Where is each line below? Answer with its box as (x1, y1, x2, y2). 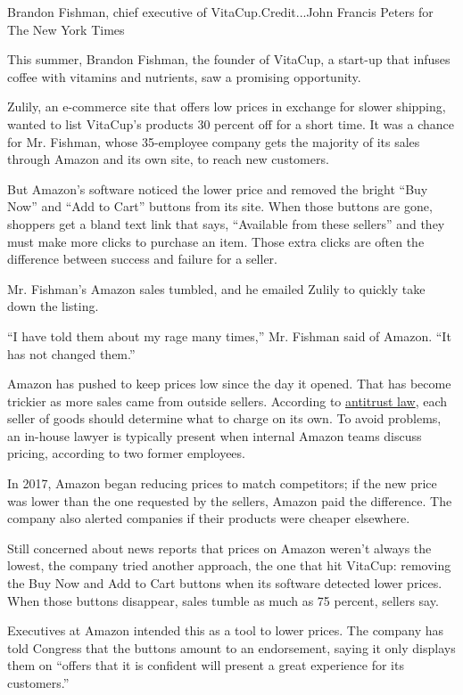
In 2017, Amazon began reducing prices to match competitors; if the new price (7, 474, 437, 493)
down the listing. (7, 297, 99, 315)
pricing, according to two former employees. (7, 444, 245, 462)
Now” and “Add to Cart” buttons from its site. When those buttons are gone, (7, 197, 433, 216)
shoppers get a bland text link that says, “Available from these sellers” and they (7, 214, 445, 233)
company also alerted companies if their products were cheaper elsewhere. (7, 509, 410, 527)
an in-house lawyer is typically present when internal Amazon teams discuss (7, 426, 422, 445)
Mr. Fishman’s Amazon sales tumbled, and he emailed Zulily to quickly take (7, 279, 426, 298)
